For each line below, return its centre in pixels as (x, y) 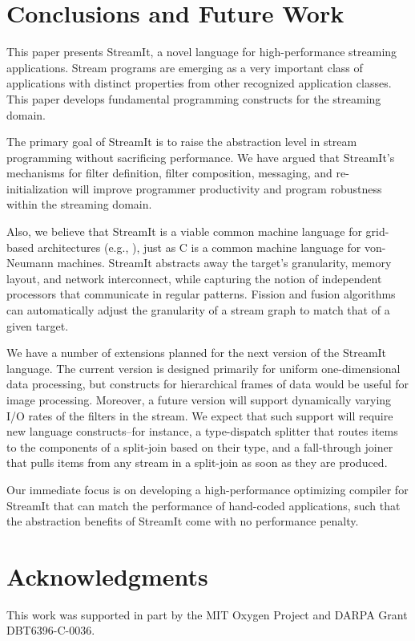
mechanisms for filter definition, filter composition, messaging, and (169, 173)
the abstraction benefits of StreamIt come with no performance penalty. (183, 521)
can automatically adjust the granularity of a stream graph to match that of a (198, 310)
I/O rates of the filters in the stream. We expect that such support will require (200, 415)
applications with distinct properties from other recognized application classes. (199, 83)
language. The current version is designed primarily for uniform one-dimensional (203, 368)
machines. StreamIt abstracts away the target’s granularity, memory (224, 263)
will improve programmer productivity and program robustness (227, 188)
